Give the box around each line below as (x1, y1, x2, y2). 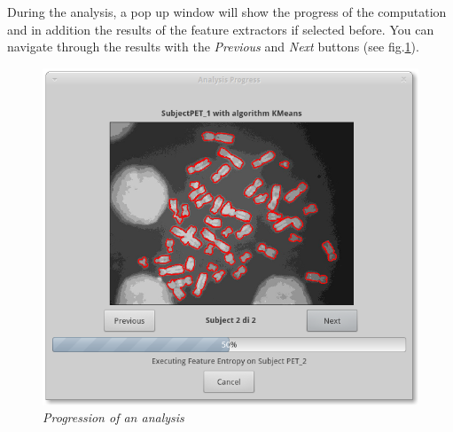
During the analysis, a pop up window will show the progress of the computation (7, 3, 447, 20)
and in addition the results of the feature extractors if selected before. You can (7, 20, 434, 38)
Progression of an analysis (43, 408, 184, 427)
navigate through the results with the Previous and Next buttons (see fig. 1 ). (7, 37, 419, 56)
